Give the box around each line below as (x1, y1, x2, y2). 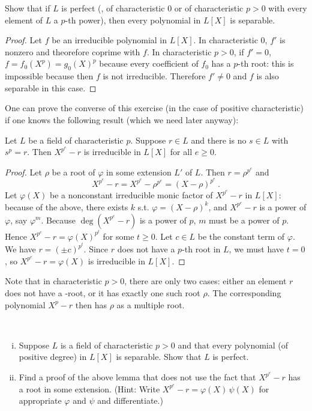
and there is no (191, 133, 247, 146)
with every (268, 2, 307, 14)
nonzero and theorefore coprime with (5, 45, 140, 58)
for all (170, 145, 193, 158)
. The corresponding (207, 287, 281, 299)
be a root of (52, 165, 95, 178)
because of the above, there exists (5, 200, 128, 213)
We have (5, 243, 36, 255)
